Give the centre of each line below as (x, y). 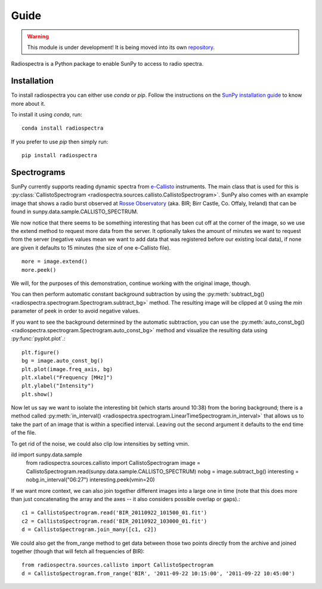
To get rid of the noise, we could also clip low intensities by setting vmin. (100, 444)
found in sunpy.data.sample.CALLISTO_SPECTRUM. (75, 211)
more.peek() (39, 270)
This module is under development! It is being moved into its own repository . (121, 47)
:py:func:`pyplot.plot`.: (38, 339)
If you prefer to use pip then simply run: (60, 142)
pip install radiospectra (60, 156)
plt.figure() (41, 352)
